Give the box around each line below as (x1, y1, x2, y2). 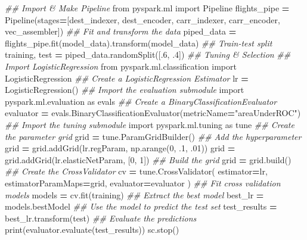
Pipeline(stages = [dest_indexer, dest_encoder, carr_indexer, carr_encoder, (5, 13, 280, 26)
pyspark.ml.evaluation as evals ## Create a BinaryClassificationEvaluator (5, 95, 277, 107)
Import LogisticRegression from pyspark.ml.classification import (5, 60, 237, 72)
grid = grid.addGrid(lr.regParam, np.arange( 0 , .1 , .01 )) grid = (5, 142, 235, 154)
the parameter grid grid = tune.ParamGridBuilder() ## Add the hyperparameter (5, 130, 302, 142)
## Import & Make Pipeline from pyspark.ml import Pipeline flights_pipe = (5, 2, 290, 14)
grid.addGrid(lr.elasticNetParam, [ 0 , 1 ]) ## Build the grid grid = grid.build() (5, 153, 292, 166)
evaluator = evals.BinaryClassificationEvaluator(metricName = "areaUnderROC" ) (5, 107, 301, 119)
